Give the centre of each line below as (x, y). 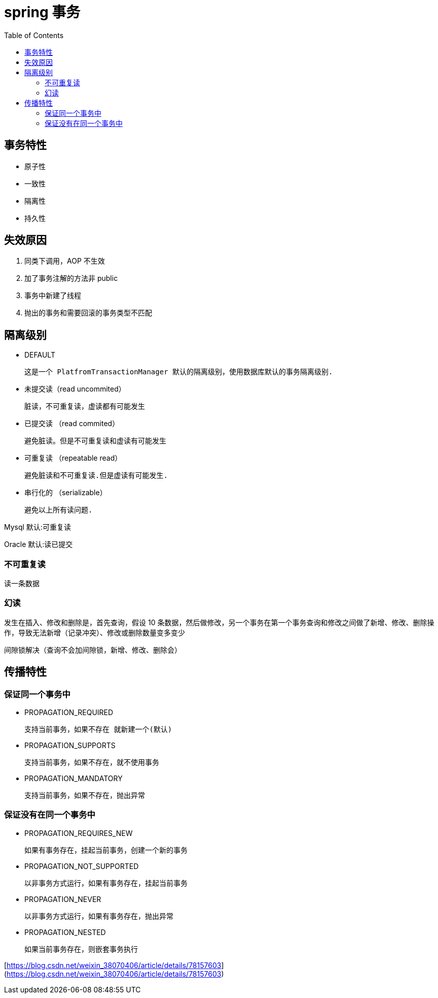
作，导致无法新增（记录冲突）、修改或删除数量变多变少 (95, 632)
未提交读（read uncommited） (75, 389)
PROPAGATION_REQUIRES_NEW (79, 833)
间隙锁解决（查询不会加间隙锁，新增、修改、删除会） (93, 650)
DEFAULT (40, 355)
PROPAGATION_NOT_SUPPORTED (82, 866)
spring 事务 (42, 12)
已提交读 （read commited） (72, 424)
